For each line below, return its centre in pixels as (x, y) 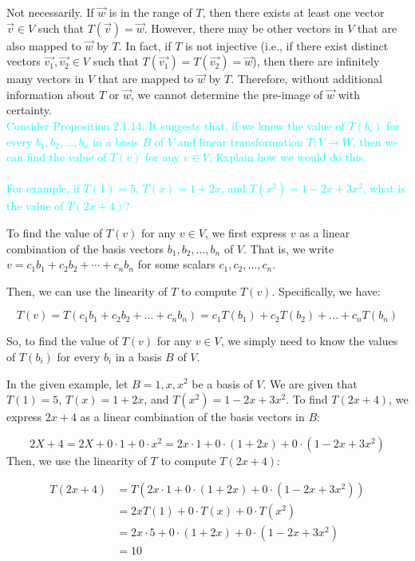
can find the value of (57, 157)
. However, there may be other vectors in (244, 28)
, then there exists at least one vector (293, 12)
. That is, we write (289, 248)
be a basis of (222, 383)
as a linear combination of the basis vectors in (192, 417)
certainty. (29, 110)
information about (51, 94)
